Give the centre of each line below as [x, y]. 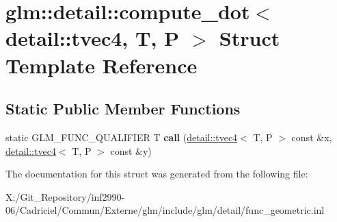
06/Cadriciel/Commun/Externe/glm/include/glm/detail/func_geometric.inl [165, 210]
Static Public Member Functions [123, 109]
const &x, [312, 137]
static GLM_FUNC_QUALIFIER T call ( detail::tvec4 [122, 137]
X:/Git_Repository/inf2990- [65, 196]
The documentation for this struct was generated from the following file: [157, 174]
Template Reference [102, 65]
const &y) [131, 150]
